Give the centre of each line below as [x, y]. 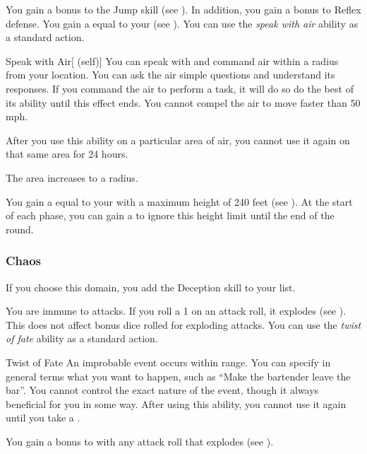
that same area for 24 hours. [67, 154]
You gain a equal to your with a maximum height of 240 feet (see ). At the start [179, 201]
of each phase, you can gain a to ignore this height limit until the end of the [170, 215]
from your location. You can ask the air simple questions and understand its [170, 75]
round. [20, 229]
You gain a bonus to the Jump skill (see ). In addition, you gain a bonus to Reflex [183, 9]
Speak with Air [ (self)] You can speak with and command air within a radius [172, 60]
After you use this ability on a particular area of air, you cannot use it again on [178, 140]
